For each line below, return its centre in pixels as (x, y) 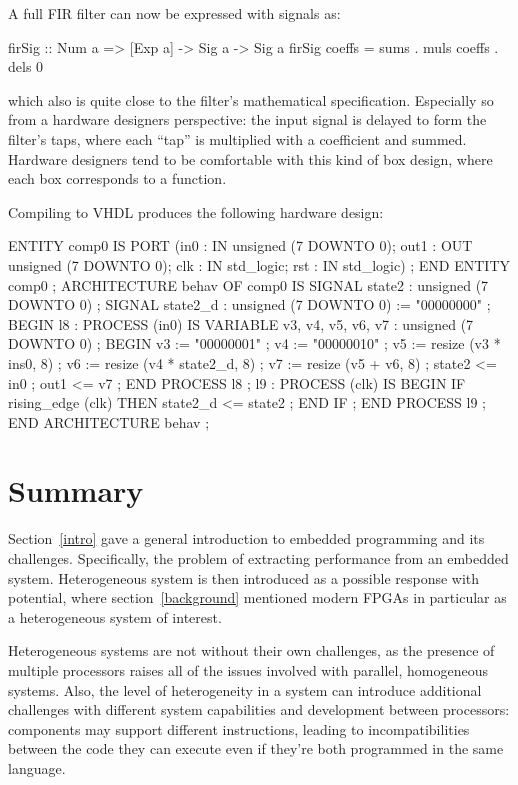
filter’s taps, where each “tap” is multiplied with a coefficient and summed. (237, 138)
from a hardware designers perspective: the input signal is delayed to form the (247, 119)
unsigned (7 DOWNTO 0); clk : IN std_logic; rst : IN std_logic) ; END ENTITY (259, 264)
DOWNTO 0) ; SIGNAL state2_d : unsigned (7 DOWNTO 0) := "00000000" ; (249, 304)
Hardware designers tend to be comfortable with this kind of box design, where (250, 158)
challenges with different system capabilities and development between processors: (259, 709)
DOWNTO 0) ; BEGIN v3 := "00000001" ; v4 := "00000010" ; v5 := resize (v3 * (254, 343)
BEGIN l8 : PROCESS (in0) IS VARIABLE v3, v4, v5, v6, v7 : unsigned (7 (241, 323)
